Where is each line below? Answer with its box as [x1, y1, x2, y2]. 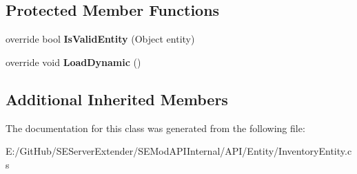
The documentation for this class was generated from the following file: [6, 120, 305, 135]
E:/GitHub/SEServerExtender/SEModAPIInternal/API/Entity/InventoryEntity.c [6, 144, 352, 158]
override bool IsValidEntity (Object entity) [6, 32, 195, 46]
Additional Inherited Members [6, 88, 228, 109]
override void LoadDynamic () [6, 54, 141, 69]
